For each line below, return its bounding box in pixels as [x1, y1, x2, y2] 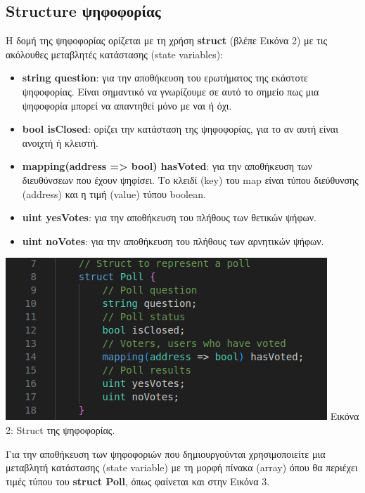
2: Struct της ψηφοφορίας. [6, 422, 115, 437]
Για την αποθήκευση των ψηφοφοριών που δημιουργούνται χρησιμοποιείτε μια [6, 446, 326, 461]
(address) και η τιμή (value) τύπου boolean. [22, 186, 206, 201]
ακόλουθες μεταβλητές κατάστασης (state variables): [6, 46, 224, 61]
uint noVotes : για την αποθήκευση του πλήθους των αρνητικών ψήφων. [22, 233, 324, 248]
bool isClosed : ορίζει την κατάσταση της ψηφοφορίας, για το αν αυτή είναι [22, 121, 338, 136]
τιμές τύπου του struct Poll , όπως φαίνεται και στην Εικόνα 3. [6, 473, 270, 488]
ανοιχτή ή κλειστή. [22, 135, 98, 150]
